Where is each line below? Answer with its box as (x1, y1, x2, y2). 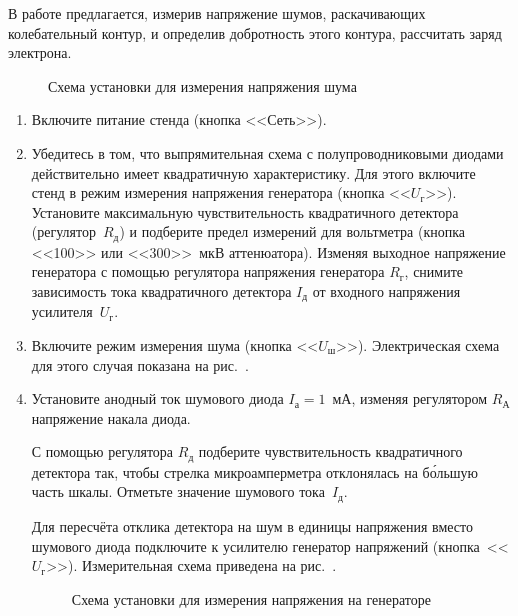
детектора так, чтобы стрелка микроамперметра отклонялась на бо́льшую (31, 461, 479, 482)
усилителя (31, 301, 93, 322)
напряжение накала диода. (31, 407, 191, 428)
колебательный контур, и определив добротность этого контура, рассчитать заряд (8, 22, 502, 43)
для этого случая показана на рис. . (31, 354, 249, 375)
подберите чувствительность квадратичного (198, 441, 463, 462)
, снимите (404, 261, 464, 282)
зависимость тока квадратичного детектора (31, 280, 292, 301)
